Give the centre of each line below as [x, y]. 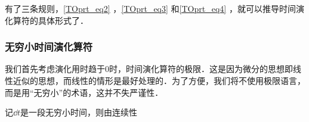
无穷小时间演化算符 [49, 47]
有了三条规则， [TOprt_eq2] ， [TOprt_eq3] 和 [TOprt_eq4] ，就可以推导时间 [150, 8]
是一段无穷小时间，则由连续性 [79, 112]
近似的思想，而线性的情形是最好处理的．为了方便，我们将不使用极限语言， [159, 80]
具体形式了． [63, 20]
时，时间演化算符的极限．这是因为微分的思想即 [201, 69]
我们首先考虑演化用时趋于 [55, 69]
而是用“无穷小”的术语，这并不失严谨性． [84, 92]
